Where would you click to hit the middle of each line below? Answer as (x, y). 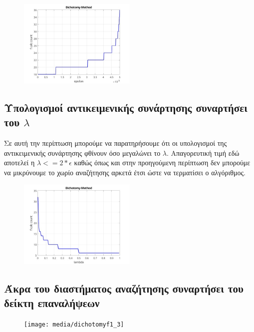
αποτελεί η (19, 163)
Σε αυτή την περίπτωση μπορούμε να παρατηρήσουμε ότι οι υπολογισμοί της (116, 143)
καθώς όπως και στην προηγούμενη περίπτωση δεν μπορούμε (162, 163)
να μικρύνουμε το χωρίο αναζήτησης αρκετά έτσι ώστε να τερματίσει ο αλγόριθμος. (125, 172)
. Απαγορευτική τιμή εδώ (203, 153)
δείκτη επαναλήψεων (52, 302)
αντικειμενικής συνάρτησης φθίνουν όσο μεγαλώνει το (82, 153)
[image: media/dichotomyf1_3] (74, 324)
